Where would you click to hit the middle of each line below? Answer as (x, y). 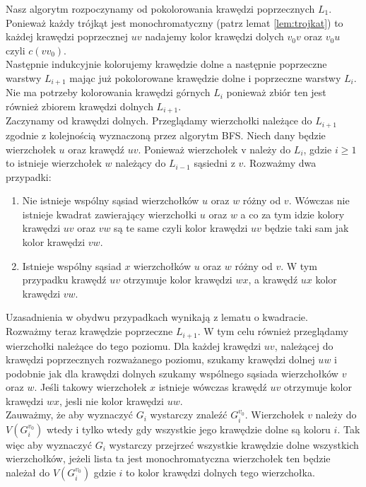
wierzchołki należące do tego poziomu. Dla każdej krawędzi (134, 345)
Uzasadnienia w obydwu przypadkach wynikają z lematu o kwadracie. (157, 317)
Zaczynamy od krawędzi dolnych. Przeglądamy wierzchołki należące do (159, 121)
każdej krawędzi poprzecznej (67, 36)
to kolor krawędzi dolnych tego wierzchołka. (220, 473)
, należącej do (304, 345)
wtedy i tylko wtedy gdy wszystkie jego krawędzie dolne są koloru (188, 429)
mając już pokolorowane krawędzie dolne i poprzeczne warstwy (205, 77)
